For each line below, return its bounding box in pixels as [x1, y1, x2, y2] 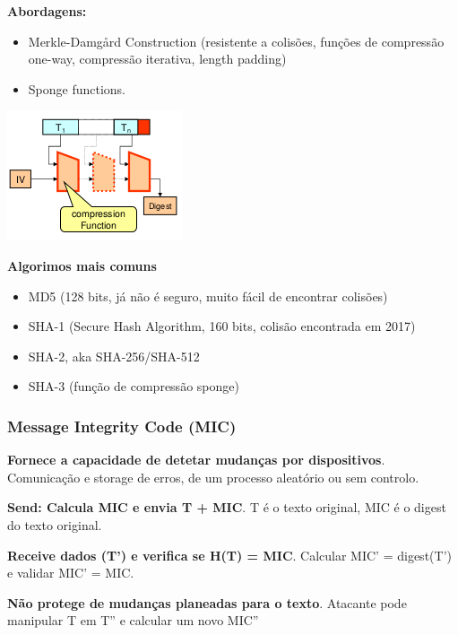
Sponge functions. [28, 79, 126, 98]
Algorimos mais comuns [7, 256, 157, 274]
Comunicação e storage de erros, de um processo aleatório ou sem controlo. [7, 467, 419, 486]
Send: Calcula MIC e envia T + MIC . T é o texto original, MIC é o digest [7, 498, 446, 517]
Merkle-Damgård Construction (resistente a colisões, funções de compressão [28, 31, 445, 50]
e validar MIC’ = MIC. [7, 563, 134, 582]
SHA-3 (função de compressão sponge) [28, 377, 239, 396]
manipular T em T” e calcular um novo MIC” [7, 611, 259, 630]
